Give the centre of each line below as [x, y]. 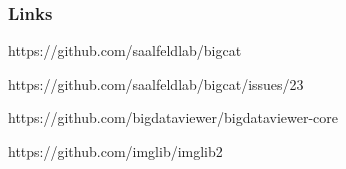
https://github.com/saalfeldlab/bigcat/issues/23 [156, 83]
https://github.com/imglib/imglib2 [115, 151]
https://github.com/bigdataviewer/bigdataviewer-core [173, 117]
